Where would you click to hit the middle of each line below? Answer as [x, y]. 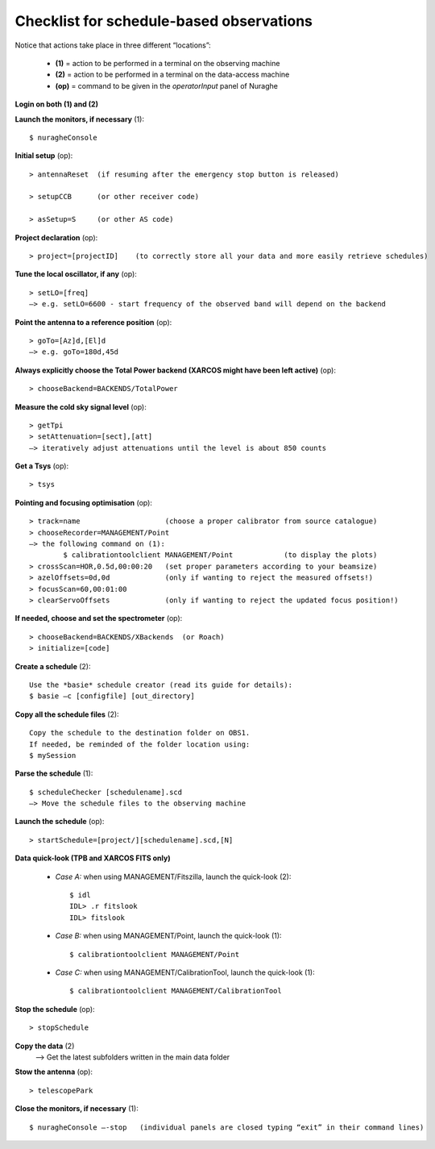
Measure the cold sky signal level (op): [81, 406]
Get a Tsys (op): [41, 466]
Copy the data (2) [45, 1046]
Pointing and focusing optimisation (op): [84, 502]
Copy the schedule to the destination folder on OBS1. [140, 733]
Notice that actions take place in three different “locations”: [113, 45]
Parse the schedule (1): [54, 773]
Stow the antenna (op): [54, 1072]
